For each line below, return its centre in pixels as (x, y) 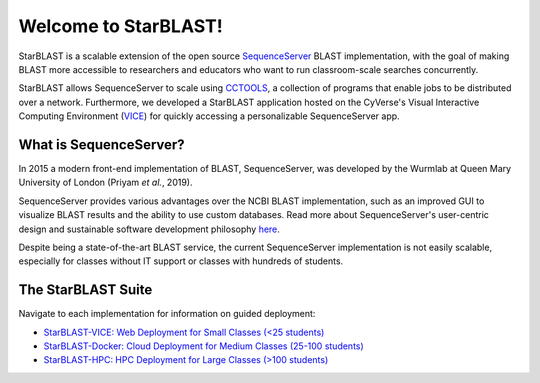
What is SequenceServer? (101, 144)
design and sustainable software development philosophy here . (149, 229)
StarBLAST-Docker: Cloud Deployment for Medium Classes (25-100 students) (203, 346)
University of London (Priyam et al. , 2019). (105, 182)
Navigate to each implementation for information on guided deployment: (167, 314)
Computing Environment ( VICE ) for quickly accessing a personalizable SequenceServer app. (209, 116)
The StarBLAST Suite (85, 290)
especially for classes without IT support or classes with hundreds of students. (181, 261)
